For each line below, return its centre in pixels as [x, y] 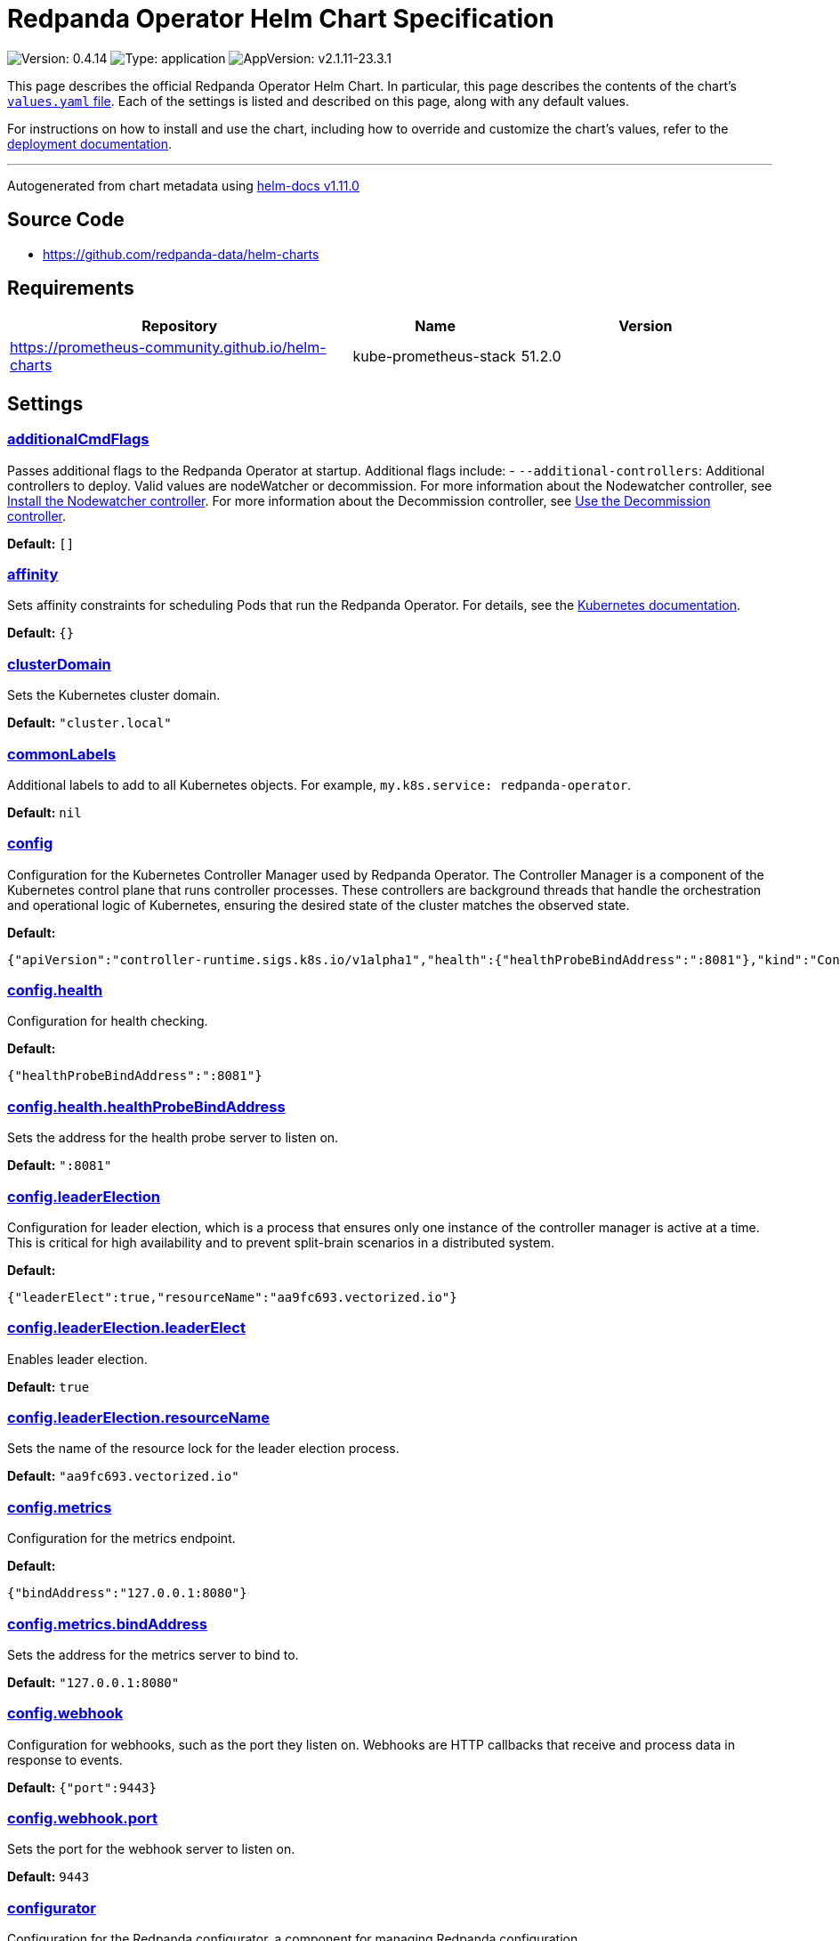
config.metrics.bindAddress [107, 1624]
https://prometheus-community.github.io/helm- [168, 348]
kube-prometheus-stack [434, 357]
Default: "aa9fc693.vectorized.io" [123, 1476]
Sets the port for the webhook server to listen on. [151, 1849]
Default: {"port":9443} [82, 1787]
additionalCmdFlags [78, 439]
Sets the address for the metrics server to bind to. [153, 1654]
